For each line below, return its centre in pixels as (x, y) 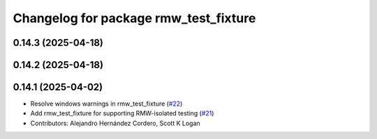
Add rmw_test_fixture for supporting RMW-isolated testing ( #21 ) (122, 113)
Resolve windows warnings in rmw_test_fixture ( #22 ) (106, 104)
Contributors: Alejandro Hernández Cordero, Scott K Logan (115, 123)
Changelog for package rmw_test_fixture (134, 18)
